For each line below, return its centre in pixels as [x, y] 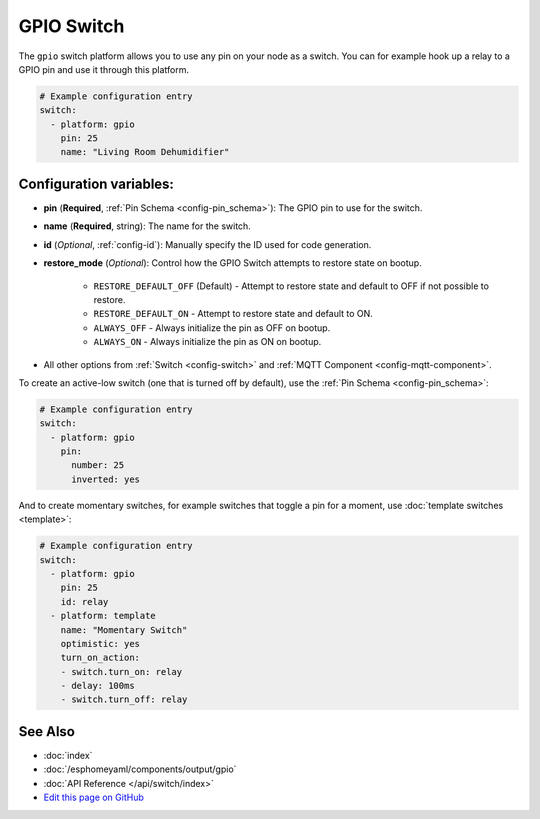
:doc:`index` [68, 755]
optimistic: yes [100, 643]
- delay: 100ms [97, 686]
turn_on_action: [100, 658]
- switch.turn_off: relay [124, 699]
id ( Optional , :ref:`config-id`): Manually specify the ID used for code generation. [207, 244]
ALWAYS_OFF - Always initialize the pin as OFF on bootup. [212, 327]
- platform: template [103, 616]
